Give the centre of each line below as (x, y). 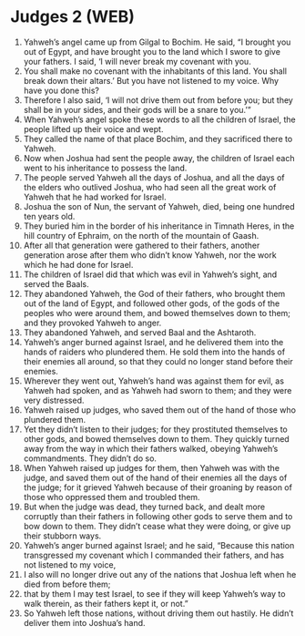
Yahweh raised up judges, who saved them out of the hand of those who (160, 410)
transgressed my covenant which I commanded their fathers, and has (154, 555)
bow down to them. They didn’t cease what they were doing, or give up (157, 526)
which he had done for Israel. (78, 264)
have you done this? (61, 90)
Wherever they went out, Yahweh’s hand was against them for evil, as (154, 381)
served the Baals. (56, 283)
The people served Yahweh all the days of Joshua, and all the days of (154, 177)
